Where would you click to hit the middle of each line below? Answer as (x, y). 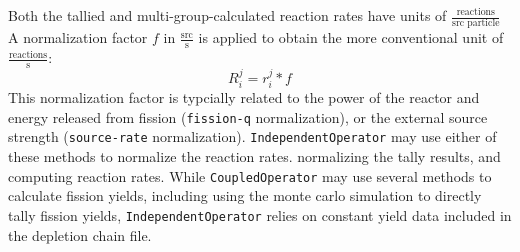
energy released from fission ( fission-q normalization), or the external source (248, 116)
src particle (476, 23)
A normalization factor (78, 37)
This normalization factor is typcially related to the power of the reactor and (244, 97)
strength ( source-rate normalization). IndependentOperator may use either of (252, 136)
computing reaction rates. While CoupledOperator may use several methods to (250, 175)
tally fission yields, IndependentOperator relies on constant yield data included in (260, 214)
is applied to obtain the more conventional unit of (351, 37)
